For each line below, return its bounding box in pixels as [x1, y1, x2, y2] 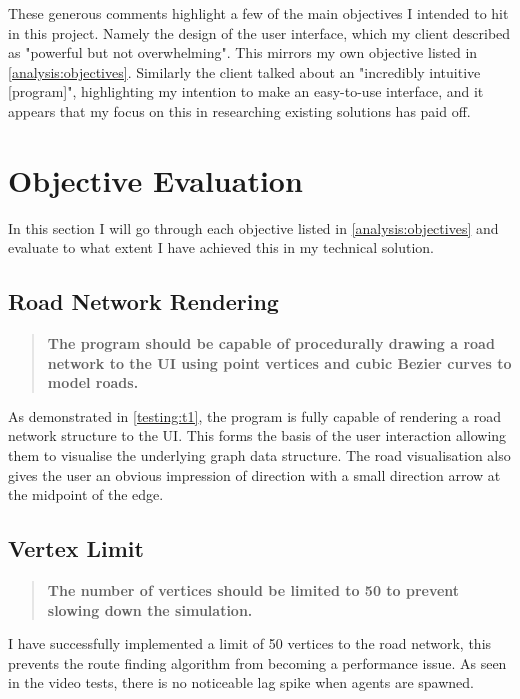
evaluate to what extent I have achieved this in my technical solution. [8, 237, 434, 258]
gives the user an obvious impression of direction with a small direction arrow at [8, 464, 501, 485]
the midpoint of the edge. [8, 484, 164, 505]
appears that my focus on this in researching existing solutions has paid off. [8, 100, 471, 121]
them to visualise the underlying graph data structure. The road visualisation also [8, 445, 511, 466]
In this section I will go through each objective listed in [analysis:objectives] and [8, 217, 499, 238]
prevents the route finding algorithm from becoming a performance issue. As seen [8, 652, 507, 673]
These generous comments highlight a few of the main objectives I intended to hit [8, 3, 509, 23]
